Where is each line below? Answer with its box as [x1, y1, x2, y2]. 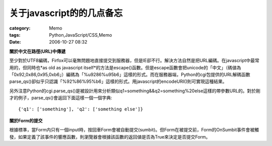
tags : [9, 32, 21, 38]
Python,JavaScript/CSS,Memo [49, 32, 112, 38]
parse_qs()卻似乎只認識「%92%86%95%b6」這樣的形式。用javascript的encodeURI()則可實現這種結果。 [9, 78, 227, 85]
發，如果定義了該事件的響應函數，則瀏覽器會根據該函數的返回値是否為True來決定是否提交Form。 [9, 133, 211, 140]
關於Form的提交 [9, 117, 43, 123]
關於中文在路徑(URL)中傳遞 [9, 48, 65, 54]
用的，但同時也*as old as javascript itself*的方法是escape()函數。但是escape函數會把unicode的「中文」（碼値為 [9, 64, 241, 70]
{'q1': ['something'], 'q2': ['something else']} [18, 106, 144, 112]
